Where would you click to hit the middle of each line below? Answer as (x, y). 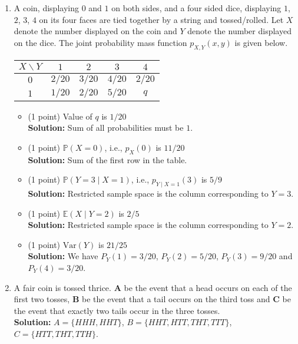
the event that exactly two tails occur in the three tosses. (117, 310)
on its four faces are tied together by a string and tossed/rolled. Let (161, 19)
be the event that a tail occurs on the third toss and (176, 299)
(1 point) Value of (60, 116)
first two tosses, (42, 299)
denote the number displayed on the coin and (95, 31)
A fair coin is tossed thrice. (62, 287)
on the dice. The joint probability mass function (100, 42)
